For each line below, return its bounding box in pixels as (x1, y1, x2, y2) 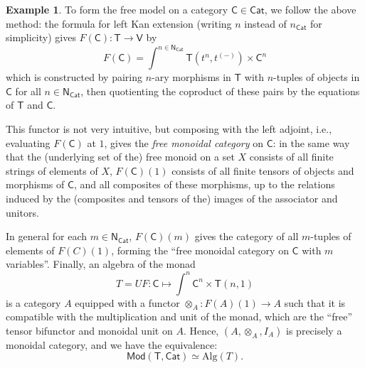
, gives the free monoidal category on (104, 135, 263, 150)
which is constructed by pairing (6, 70, 142, 85)
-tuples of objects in (273, 70, 360, 85)
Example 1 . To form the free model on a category (6, 2, 228, 16)
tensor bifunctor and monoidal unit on (6, 323, 173, 337)
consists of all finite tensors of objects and (171, 163, 354, 178)
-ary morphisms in (152, 70, 231, 85)
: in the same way (273, 135, 350, 150)
